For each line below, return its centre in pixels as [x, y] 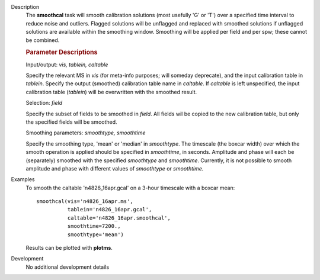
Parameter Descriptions [62, 52]
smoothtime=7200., [94, 226]
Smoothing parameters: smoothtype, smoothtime [86, 133]
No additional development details [68, 267]
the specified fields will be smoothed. [72, 122]
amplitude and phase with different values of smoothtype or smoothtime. [115, 168]
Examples [23, 179]
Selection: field [44, 103]
